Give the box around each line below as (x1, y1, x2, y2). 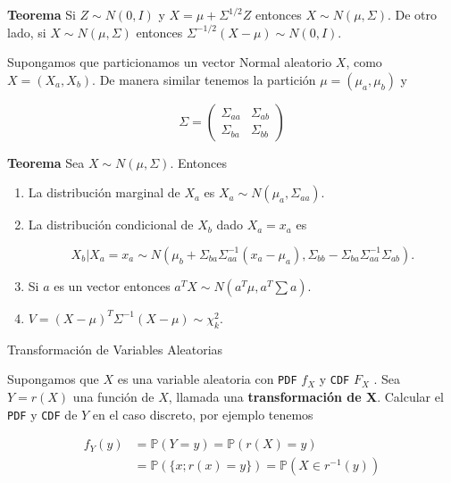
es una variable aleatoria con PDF (117, 370, 297, 388)
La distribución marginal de (28, 183, 180, 202)
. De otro (387, 5, 438, 23)
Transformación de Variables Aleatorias (7, 339, 223, 358)
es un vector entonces (54, 276, 171, 295)
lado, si (7, 22, 46, 41)
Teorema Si (7, 5, 76, 23)
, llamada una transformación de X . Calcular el (168, 387, 444, 406)
